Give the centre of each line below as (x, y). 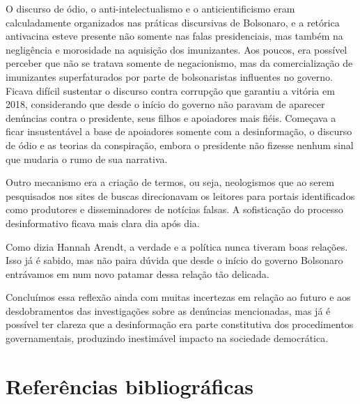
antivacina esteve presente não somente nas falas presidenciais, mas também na (174, 36)
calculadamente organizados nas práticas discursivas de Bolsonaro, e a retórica (173, 22)
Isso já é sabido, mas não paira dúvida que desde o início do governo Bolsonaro (174, 260)
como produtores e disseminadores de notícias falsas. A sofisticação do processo (174, 209)
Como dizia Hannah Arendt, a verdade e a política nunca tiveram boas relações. (177, 246)
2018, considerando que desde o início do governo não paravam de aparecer (165, 104)
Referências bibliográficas (130, 386)
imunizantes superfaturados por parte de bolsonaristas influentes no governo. (169, 76)
